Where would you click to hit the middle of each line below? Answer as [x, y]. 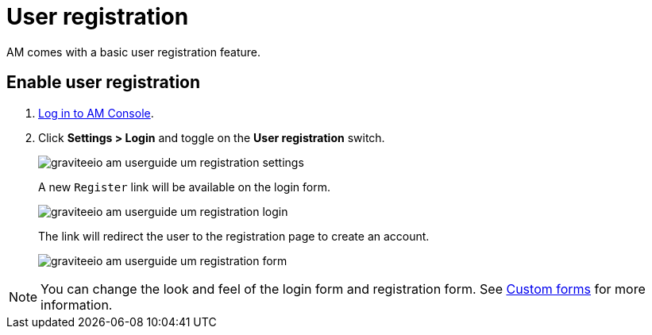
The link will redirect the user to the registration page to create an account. [234, 236]
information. [77, 304]
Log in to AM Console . [96, 113]
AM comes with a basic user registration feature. [134, 52]
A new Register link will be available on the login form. [184, 187]
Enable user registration [104, 83]
